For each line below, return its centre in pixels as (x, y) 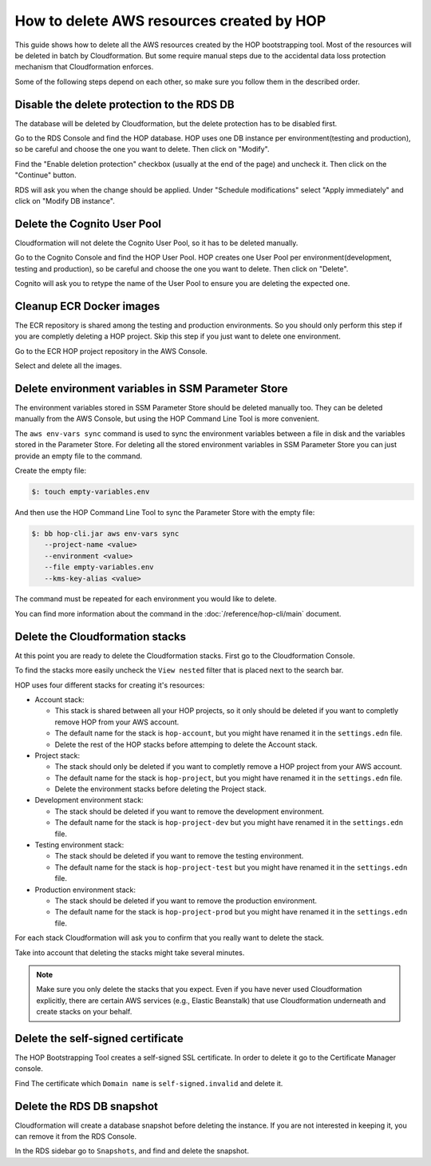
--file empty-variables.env (99, 567)
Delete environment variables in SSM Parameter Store (151, 389)
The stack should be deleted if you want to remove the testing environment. (179, 856)
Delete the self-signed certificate (99, 1038)
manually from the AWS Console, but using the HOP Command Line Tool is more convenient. (167, 418)
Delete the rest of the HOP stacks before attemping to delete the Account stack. (186, 744)
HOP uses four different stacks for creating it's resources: (110, 685)
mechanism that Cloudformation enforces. (84, 67)
